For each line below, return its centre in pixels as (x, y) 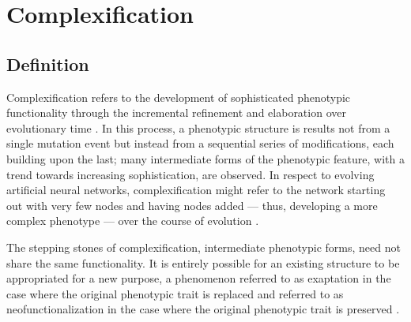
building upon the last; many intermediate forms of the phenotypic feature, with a (205, 158)
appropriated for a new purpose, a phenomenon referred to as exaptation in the (199, 278)
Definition (48, 64)
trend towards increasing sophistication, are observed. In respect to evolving (190, 174)
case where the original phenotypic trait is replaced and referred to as (175, 293)
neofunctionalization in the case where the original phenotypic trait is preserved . (203, 309)
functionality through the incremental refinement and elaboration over (176, 112)
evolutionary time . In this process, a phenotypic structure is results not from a (198, 127)
